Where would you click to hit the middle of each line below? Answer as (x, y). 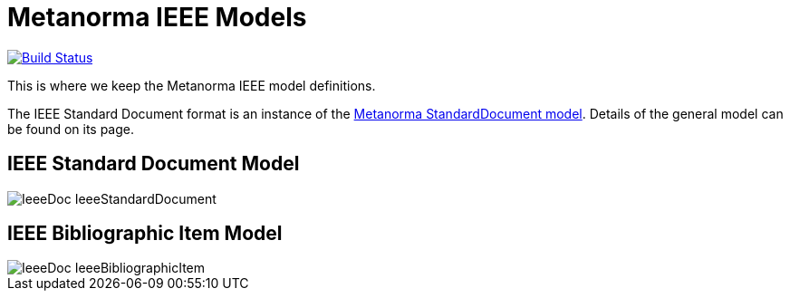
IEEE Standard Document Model (154, 164)
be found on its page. (71, 129)
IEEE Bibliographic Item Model (145, 234)
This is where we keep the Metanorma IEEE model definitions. (192, 85)
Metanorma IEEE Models (157, 17)
